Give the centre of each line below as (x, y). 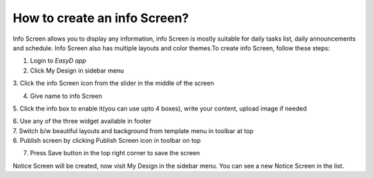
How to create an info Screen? (101, 18)
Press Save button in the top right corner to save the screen (115, 153)
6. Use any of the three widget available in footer (82, 121)
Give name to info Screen (66, 96)
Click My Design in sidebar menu (77, 70)
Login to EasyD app (58, 61)
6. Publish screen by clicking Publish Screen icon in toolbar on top (107, 141)
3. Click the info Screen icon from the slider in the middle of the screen (113, 83)
